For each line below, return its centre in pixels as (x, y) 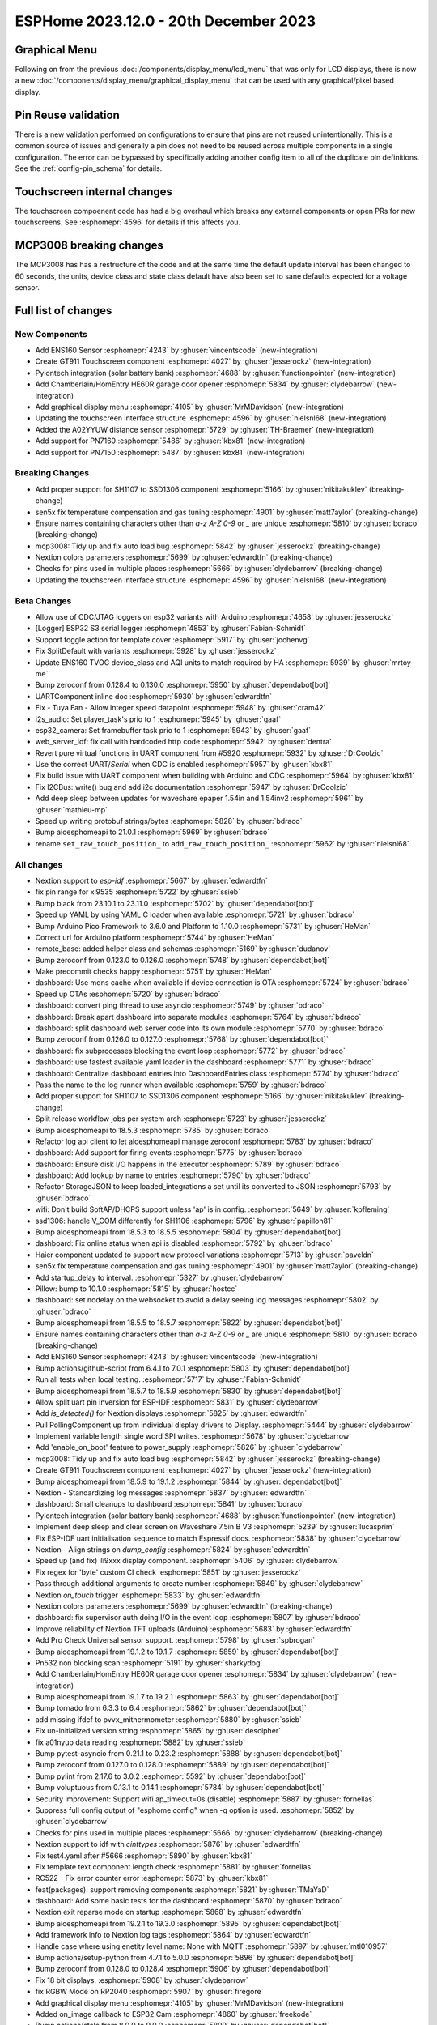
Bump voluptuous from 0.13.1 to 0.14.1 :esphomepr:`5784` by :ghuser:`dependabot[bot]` (180, 1788)
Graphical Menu (56, 50)
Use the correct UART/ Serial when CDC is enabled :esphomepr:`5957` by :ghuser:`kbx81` (184, 765)
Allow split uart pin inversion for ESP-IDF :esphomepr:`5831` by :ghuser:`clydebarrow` (178, 1402)
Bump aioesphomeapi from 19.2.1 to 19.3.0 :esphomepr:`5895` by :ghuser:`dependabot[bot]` (188, 1923)
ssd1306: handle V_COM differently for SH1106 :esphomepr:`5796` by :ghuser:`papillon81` (184, 1221)
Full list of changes (64, 311)
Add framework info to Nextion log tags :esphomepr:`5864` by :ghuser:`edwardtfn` (173, 1935)
